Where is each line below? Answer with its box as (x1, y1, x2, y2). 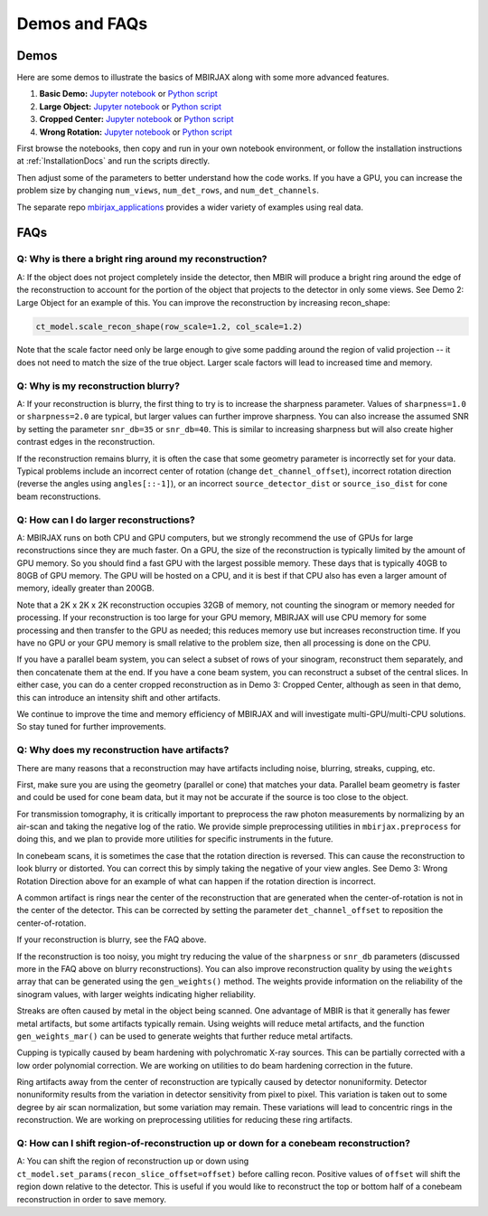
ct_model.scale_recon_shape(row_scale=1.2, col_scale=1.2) (35, 321, 303, 332)
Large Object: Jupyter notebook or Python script (39, 100, 221, 112)
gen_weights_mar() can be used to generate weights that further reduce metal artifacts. (16, 1031, 353, 1042)
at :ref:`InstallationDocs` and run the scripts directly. (16, 156, 211, 166)
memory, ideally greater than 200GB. (16, 583, 155, 594)
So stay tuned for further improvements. (16, 721, 166, 732)
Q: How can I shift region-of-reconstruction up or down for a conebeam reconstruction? (16, 1137, 411, 1150)
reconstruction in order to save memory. (16, 1193, 167, 1204)
